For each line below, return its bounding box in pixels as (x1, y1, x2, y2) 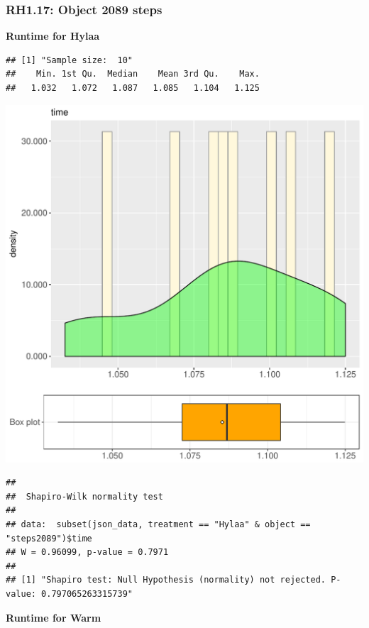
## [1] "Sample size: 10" (6, 55, 133, 65)
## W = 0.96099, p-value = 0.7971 (6, 547, 169, 558)
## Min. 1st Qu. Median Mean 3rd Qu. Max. (6, 69, 260, 79)
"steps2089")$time (6, 533, 92, 544)
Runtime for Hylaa (6, 28, 100, 43)
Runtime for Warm (6, 610, 101, 624)
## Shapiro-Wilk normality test (6, 491, 163, 502)
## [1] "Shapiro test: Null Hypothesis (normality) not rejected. (6, 575, 326, 585)
